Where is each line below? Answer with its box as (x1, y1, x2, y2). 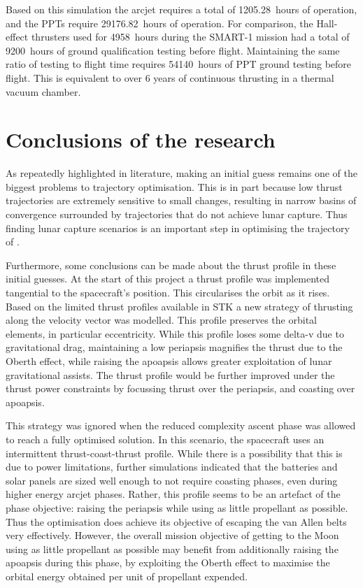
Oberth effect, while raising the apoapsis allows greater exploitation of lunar (6, 354, 332, 368)
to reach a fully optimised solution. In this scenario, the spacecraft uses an (6, 431, 325, 446)
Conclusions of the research (6, 125, 276, 154)
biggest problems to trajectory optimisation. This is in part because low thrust (6, 179, 343, 194)
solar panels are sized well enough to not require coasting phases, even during (6, 473, 338, 487)
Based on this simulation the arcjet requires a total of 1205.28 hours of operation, (6, 2, 357, 16)
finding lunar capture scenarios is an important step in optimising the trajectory (6, 220, 350, 235)
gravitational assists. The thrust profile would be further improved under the (6, 367, 335, 382)
